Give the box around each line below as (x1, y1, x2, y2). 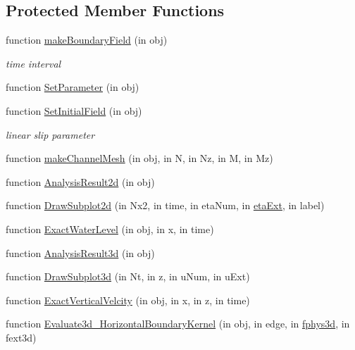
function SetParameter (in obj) (6, 80, 139, 94)
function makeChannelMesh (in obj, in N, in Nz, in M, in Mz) (6, 151, 273, 165)
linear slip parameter (6, 127, 95, 142)
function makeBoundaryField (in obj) (6, 32, 168, 47)
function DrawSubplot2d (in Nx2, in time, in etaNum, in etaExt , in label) (6, 198, 325, 213)
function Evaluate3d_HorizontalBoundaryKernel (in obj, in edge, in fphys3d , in (6, 316, 350, 331)
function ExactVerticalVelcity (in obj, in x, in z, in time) (6, 292, 250, 307)
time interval (6, 56, 61, 70)
